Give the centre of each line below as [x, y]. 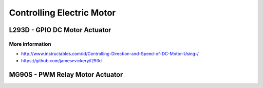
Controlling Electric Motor [63, 13]
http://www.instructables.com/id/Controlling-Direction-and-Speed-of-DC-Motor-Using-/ [110, 54]
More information [30, 44]
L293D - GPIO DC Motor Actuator [60, 30]
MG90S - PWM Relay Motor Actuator [66, 75]
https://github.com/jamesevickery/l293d [62, 60]
